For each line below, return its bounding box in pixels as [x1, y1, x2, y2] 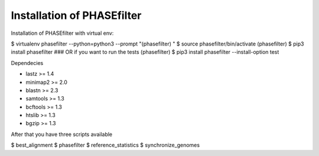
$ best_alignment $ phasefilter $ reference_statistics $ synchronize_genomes [11, 142, 200, 149]
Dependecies [11, 59, 44, 66]
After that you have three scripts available [11, 131, 113, 138]
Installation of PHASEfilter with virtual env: [11, 30, 114, 37]
